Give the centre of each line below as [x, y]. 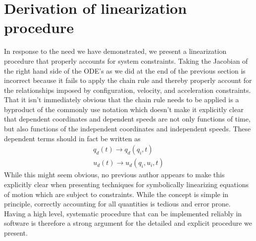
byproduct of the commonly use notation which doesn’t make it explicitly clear [124, 109]
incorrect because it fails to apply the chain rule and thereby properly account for [128, 80]
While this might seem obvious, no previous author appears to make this [114, 175]
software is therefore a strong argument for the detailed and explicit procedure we [128, 223]
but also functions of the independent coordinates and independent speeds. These [128, 129]
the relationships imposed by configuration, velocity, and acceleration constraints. [128, 90]
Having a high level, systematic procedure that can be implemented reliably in [123, 213]
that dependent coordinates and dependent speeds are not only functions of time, [127, 119]
